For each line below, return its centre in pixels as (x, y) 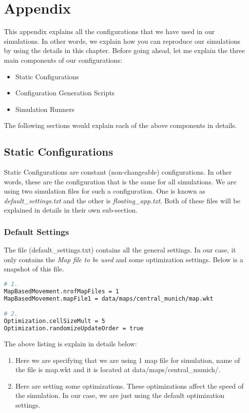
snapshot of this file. (34, 269)
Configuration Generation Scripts (65, 93)
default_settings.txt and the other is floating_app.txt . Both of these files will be (122, 200)
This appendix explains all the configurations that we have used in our (109, 31)
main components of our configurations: (63, 60)
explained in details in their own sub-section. (71, 210)
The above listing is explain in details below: (70, 343)
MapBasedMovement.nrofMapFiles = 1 (62, 291)
